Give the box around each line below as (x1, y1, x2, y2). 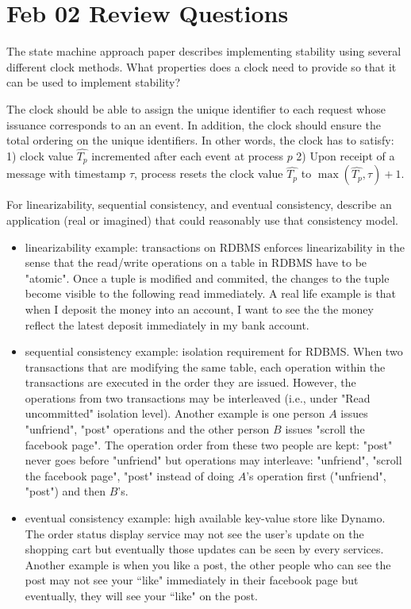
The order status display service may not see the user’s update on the (25, 525, 364, 542)
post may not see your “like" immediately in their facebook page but (25, 572, 359, 588)
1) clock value (6, 147, 73, 164)
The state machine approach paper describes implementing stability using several (6, 43, 401, 60)
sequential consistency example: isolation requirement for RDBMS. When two (25, 343, 403, 360)
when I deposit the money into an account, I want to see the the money (25, 300, 374, 317)
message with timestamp (6, 165, 126, 182)
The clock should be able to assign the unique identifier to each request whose (6, 100, 386, 117)
